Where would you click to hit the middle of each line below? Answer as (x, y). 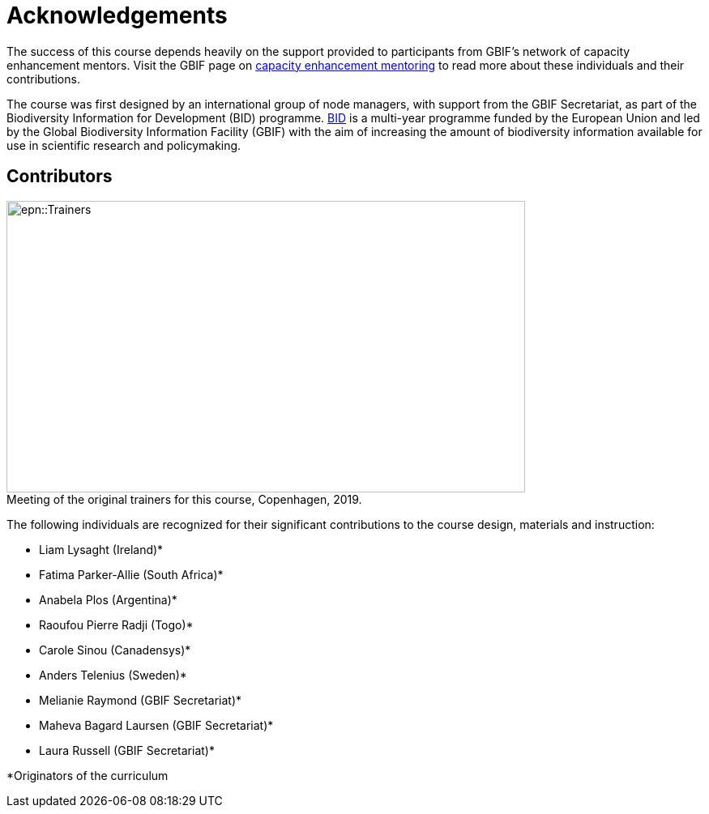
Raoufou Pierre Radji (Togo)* (116, 624)
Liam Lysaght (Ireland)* (101, 549)
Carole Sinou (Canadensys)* (115, 650)
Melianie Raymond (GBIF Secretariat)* (141, 700)
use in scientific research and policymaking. (124, 145)
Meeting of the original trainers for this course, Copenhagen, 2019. (184, 499)
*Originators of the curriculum (88, 775)
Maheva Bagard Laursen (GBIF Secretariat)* (156, 725)
